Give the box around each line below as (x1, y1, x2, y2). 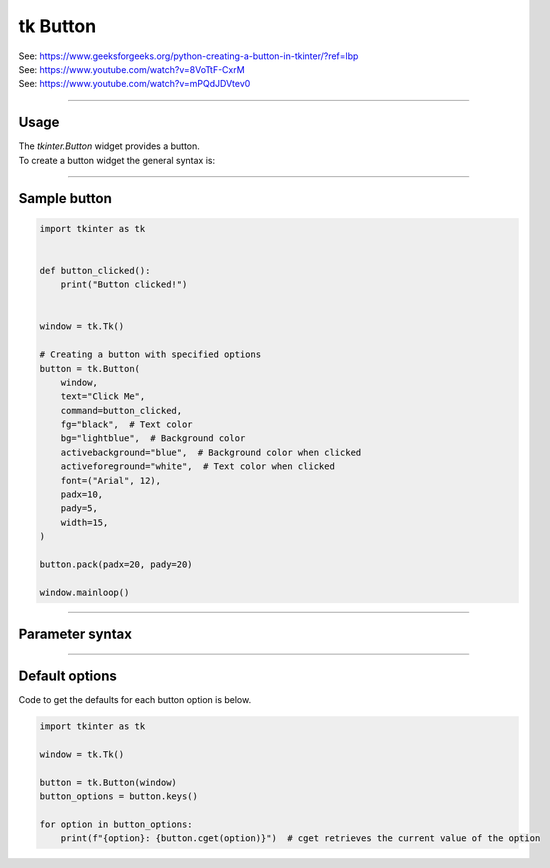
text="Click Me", (60, 391, 146, 402)
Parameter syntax (18, 626, 132, 643)
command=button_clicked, (60, 405, 183, 416)
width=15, (60, 516, 109, 528)
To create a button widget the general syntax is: (18, 154, 216, 166)
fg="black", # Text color (60, 419, 194, 430)
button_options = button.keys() (39, 791, 199, 802)
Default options (18, 668, 117, 685)
